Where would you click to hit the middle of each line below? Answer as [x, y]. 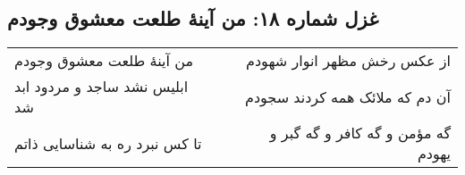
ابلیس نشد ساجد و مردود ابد [101, 87]
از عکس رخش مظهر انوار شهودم [348, 61]
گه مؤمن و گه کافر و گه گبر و [360, 133]
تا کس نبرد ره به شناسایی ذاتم [108, 143]
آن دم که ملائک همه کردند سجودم [348, 96]
